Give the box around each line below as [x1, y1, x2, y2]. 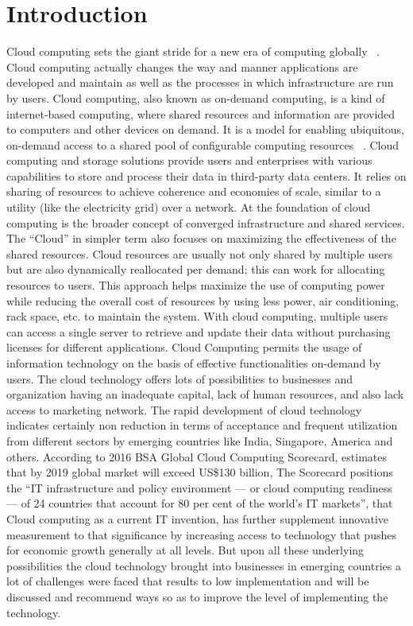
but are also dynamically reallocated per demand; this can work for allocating [6, 261, 385, 278]
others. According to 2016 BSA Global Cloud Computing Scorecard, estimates [6, 448, 388, 465]
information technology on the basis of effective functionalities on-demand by [6, 355, 381, 371]
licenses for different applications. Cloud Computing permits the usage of [6, 339, 362, 356]
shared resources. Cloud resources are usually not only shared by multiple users [6, 245, 392, 262]
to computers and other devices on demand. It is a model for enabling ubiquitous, [6, 121, 404, 138]
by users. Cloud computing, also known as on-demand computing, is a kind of [6, 89, 385, 106]
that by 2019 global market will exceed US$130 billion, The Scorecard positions [6, 464, 393, 480]
